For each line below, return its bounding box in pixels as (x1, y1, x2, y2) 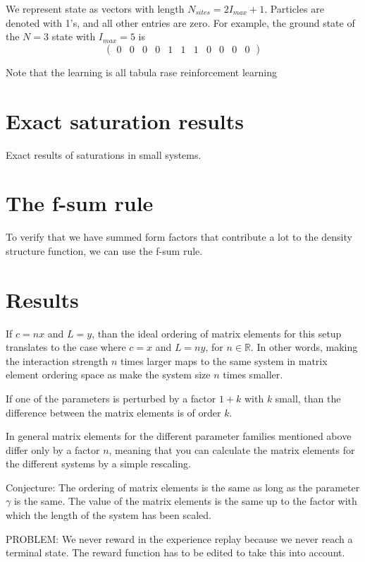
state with (51, 29, 96, 44)
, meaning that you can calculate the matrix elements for (109, 442, 355, 457)
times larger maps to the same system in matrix (120, 353, 328, 368)
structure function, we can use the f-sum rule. (6, 243, 203, 258)
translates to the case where (6, 340, 126, 354)
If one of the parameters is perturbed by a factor (6, 390, 216, 405)
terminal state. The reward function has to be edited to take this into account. (6, 545, 345, 560)
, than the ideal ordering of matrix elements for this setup (92, 325, 342, 340)
